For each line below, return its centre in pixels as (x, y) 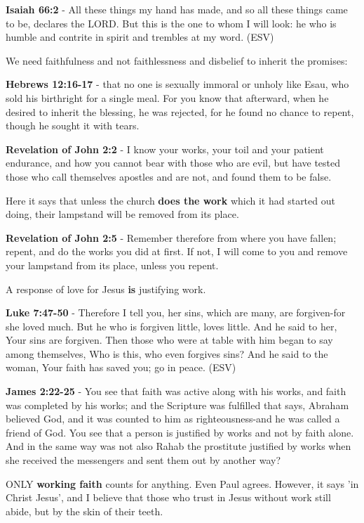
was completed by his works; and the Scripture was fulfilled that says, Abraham (177, 405)
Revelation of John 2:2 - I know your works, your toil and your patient (165, 149)
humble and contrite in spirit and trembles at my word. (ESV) (140, 37)
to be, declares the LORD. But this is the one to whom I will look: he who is (171, 23)
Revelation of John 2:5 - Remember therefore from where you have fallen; (171, 237)
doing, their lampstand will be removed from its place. (122, 214)
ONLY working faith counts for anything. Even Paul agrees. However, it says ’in (182, 483)
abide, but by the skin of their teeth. (85, 511)
